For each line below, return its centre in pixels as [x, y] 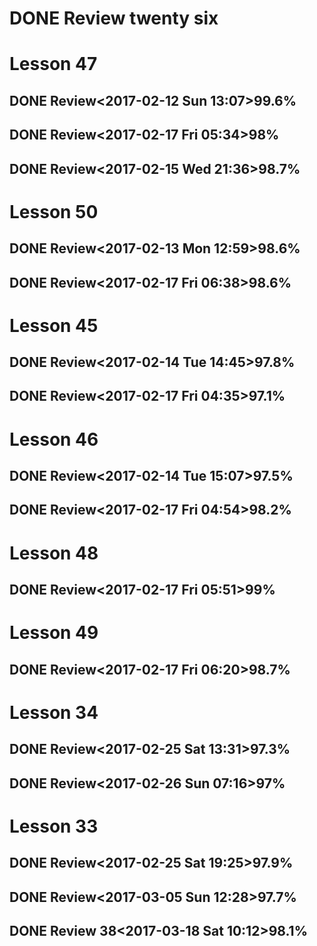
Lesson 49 [54, 633]
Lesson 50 [54, 211]
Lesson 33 [54, 826]
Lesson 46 [54, 439]
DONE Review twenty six [114, 18]
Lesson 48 [54, 553]
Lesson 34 [54, 712]
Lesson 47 [53, 64]
